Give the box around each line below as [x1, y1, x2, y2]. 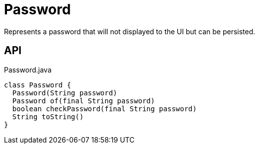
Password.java [4, 65, 52, 74]
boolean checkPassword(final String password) [12, 104, 197, 113]
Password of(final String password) [12, 96, 155, 105]
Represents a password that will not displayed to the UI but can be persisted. [4, 27, 256, 36]
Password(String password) [12, 88, 117, 97]
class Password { [4, 80, 71, 89]
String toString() [12, 112, 84, 121]
